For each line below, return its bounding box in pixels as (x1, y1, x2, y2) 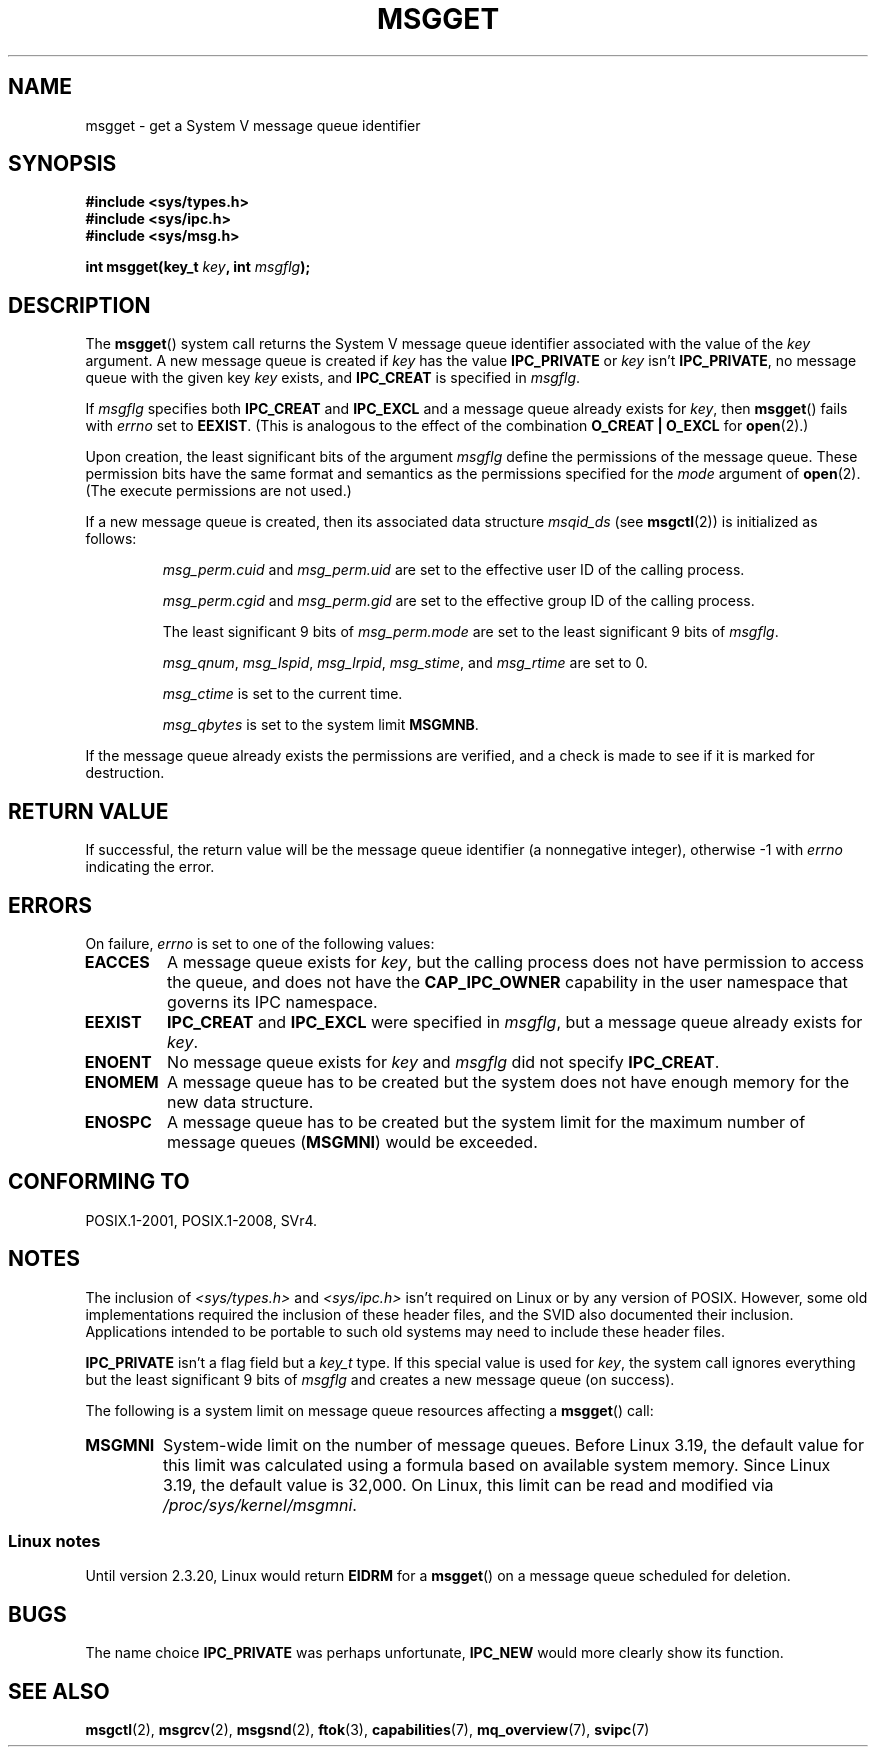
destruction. (85, 764, 165, 782)
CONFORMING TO (8, 1169, 190, 1195)
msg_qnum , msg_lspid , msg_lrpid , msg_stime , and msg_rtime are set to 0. (162, 654, 648, 672)
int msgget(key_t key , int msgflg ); (85, 258, 311, 276)
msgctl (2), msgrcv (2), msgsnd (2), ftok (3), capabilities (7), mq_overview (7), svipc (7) (85, 1721, 650, 1739)
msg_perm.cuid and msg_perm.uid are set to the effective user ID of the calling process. (162, 561, 745, 579)
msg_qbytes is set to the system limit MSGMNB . (162, 716, 479, 734)
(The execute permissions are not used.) (85, 482, 352, 500)
